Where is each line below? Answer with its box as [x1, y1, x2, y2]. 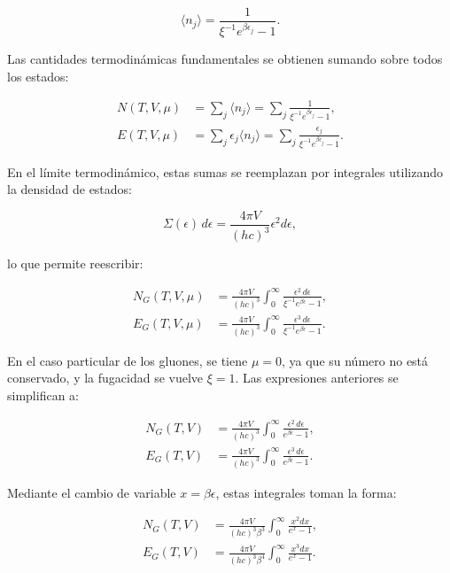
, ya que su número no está [282, 351, 429, 369]
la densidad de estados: [7, 180, 133, 198]
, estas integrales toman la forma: [215, 483, 397, 501]
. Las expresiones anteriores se [235, 368, 399, 387]
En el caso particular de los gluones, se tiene [7, 351, 248, 369]
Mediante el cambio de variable [7, 483, 176, 501]
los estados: [7, 66, 69, 85]
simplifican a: [7, 385, 79, 404]
